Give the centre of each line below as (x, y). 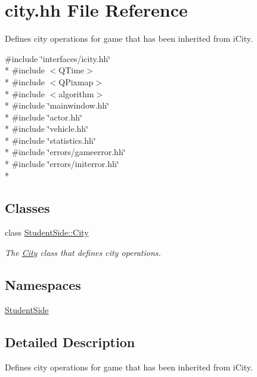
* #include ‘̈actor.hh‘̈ (44, 117)
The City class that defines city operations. (83, 253)
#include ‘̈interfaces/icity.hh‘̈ (58, 58)
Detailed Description (70, 342)
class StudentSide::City (47, 232)
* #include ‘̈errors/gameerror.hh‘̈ (65, 152)
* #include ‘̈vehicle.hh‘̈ (47, 129)
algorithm (76, 93)
